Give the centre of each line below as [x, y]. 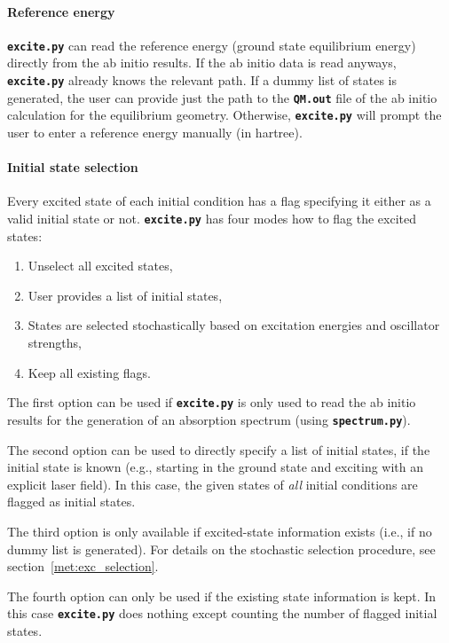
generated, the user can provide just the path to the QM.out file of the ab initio [222, 97]
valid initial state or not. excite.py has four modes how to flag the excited [212, 218]
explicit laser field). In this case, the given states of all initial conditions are [213, 484]
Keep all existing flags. [90, 372]
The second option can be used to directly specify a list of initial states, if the [219, 449]
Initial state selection [73, 167]
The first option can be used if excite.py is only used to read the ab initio [212, 402]
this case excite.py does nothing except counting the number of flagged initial [222, 613]
